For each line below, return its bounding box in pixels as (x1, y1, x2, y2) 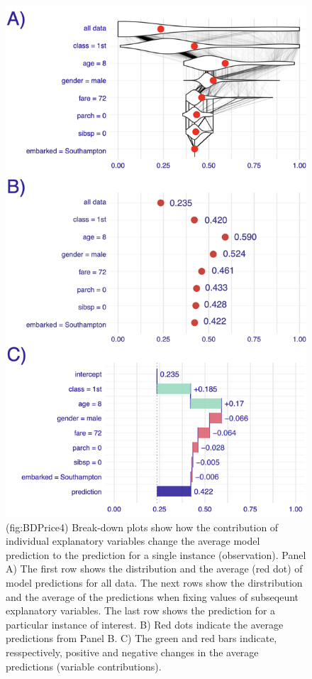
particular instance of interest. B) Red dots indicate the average (6, 616, 284, 631)
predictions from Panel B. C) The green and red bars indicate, (6, 631, 277, 646)
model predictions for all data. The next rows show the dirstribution (6, 575, 303, 590)
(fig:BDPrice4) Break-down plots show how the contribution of (6, 519, 279, 534)
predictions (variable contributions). (6, 658, 162, 673)
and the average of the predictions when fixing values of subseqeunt (6, 589, 299, 604)
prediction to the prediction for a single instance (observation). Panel (6, 547, 306, 562)
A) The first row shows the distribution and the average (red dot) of (6, 561, 303, 576)
